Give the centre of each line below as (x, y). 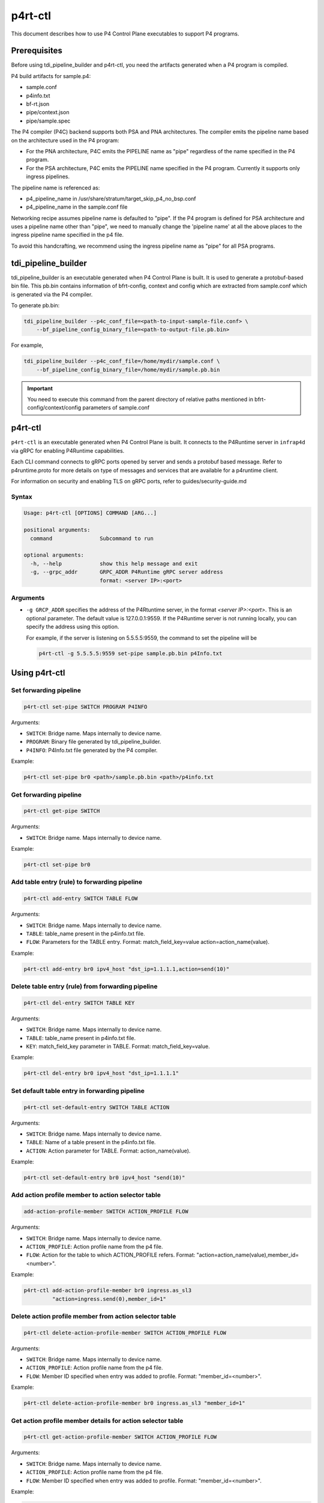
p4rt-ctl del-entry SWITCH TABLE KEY (79, 1003)
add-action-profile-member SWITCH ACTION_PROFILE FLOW (106, 1212)
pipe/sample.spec (48, 121)
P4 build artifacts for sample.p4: (51, 76)
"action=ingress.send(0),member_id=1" (109, 1299)
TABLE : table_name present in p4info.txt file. (81, 1038)
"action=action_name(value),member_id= (248, 1255)
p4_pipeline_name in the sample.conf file (77, 207)
